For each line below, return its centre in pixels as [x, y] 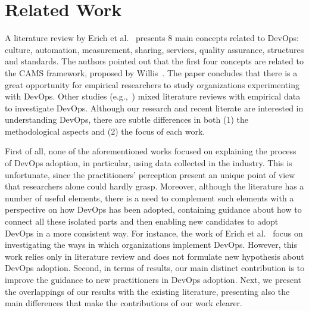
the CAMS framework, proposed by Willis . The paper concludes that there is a [151, 72]
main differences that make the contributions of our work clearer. [124, 303]
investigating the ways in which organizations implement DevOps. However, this [151, 245]
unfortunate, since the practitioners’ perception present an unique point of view [150, 174]
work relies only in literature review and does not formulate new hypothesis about [154, 256]
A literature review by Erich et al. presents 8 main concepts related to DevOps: [152, 38]
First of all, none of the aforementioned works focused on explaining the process [151, 151]
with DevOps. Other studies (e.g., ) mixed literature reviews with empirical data [153, 96]
